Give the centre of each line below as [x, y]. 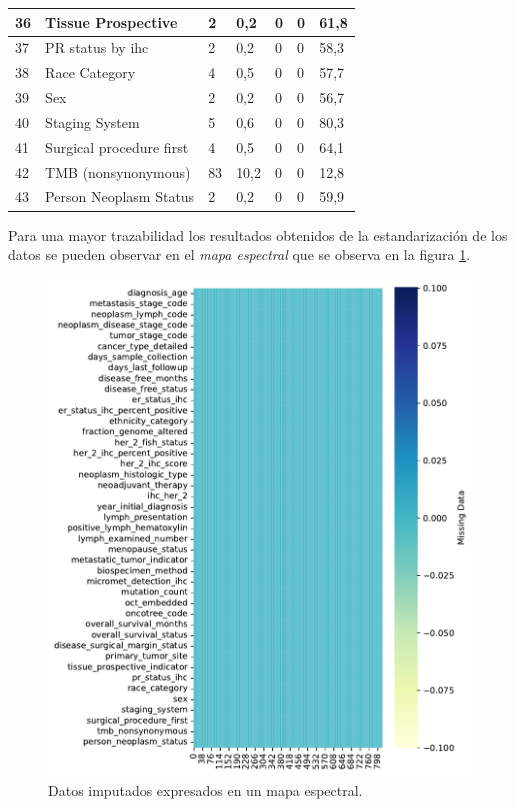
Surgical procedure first [117, 146]
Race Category [90, 72]
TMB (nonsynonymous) [118, 171]
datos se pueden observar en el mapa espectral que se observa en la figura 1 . [239, 254]
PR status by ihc [97, 47]
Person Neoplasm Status [120, 196]
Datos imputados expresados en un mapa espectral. [205, 789]
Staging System [92, 121]
